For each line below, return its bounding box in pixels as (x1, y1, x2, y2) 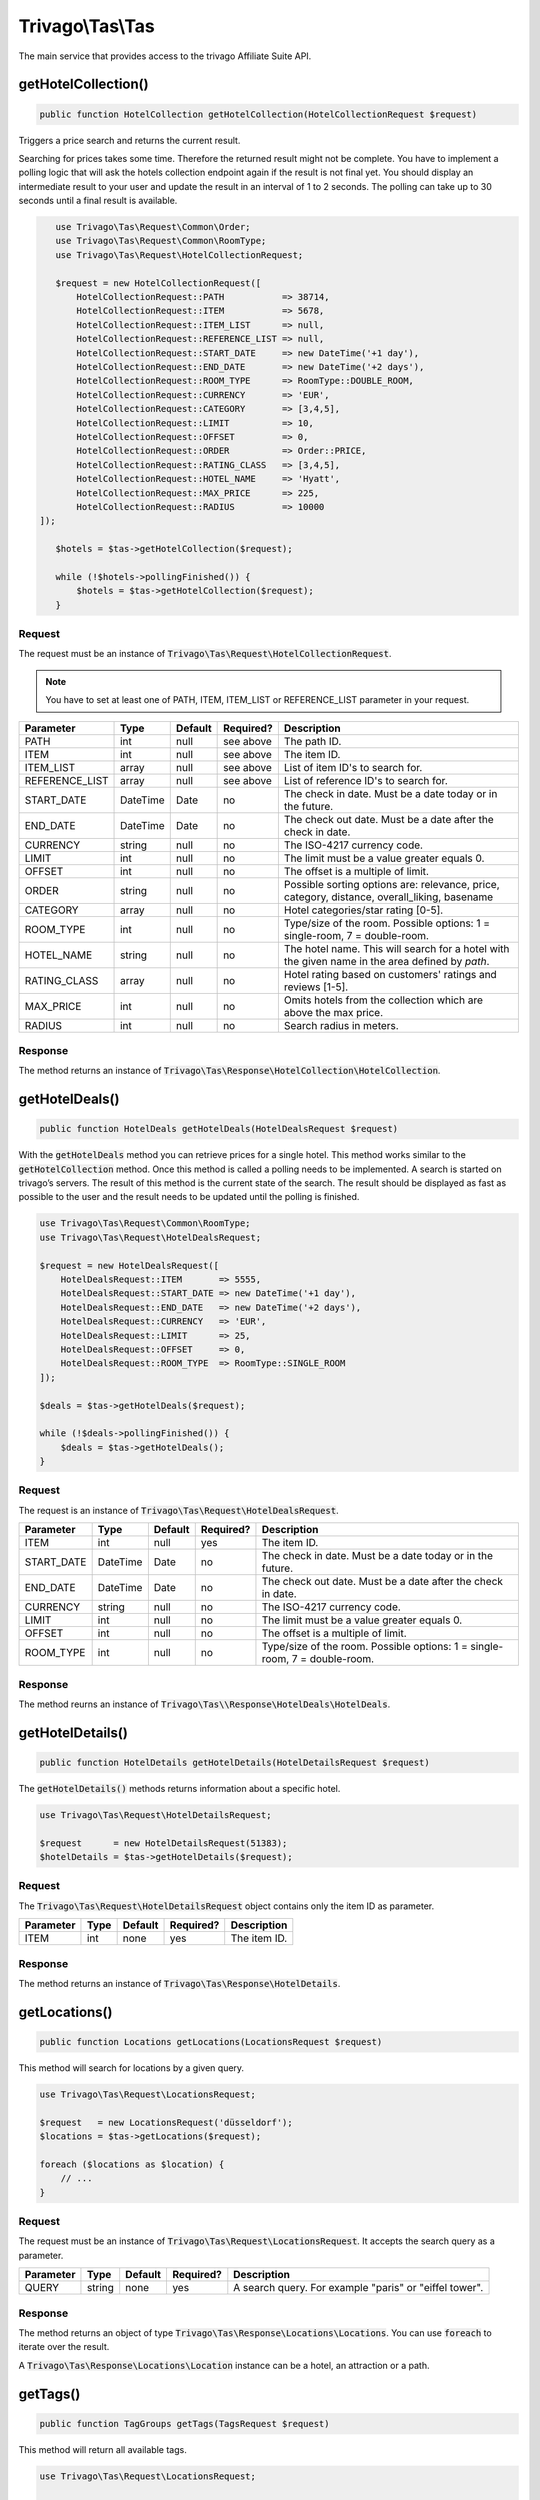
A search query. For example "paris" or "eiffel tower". (233, 2281, 484, 2295)
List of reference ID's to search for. (283, 773, 449, 787)
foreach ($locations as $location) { (39, 2158, 225, 2170)
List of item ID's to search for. (283, 760, 423, 774)
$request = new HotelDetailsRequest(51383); (39, 1837, 288, 1849)
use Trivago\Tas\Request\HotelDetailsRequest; (39, 1809, 272, 1820)
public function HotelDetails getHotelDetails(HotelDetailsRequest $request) (39, 1756, 430, 1768)
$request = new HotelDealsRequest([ (39, 1260, 220, 1271)
